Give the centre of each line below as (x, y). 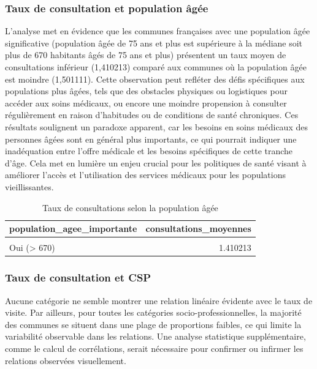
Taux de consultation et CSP (78, 278)
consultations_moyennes (198, 229)
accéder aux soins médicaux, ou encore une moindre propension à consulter (146, 102)
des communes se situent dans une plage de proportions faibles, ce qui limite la (153, 324)
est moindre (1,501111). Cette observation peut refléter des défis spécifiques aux (155, 79)
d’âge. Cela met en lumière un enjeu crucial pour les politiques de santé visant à (156, 162)
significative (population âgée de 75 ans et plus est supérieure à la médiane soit (154, 43)
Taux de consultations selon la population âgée (130, 207)
